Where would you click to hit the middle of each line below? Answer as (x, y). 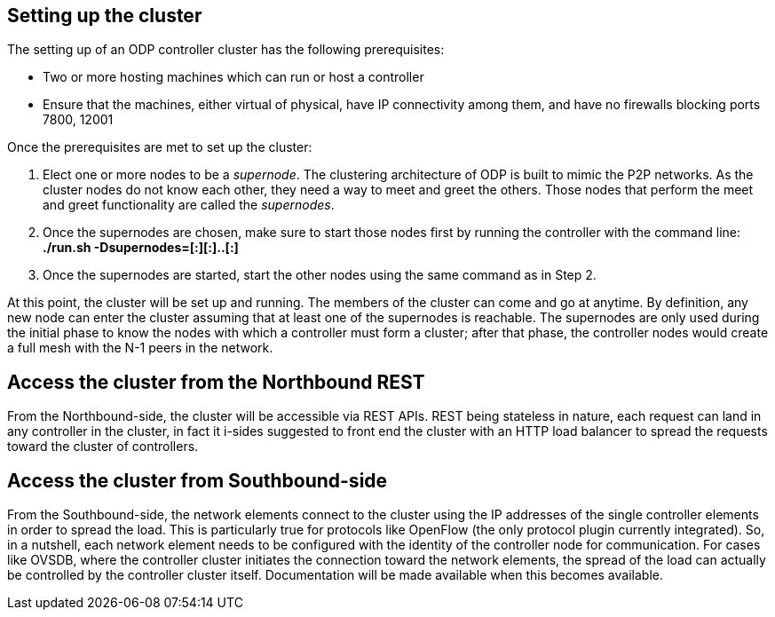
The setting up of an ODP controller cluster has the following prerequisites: (226, 50)
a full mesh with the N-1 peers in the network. (140, 348)
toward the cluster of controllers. (103, 447)
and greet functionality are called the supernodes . (189, 205)
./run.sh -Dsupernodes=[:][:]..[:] (141, 248)
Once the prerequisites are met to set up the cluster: (160, 147)
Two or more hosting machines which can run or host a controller (233, 77)
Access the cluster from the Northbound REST (216, 382)
